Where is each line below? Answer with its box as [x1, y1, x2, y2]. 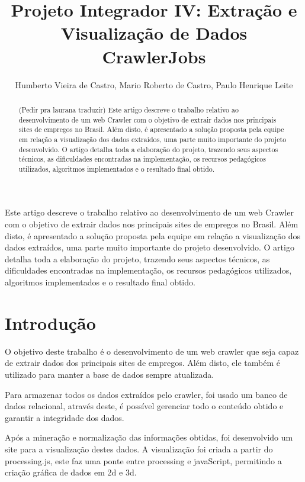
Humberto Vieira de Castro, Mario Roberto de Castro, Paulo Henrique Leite [15, 78, 293, 91]
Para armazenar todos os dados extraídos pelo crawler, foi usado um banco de [5, 388, 288, 400]
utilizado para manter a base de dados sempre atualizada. [5, 368, 214, 380]
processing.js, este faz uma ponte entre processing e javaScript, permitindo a [5, 454, 282, 467]
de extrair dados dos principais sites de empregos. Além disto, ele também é [5, 356, 280, 369]
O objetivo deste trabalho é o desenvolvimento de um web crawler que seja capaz [5, 345, 299, 357]
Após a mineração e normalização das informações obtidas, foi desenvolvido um [5, 431, 293, 444]
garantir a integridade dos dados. [5, 411, 124, 423]
